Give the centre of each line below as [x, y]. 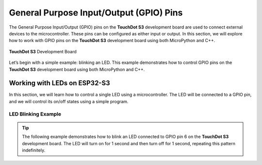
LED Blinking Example [35, 114]
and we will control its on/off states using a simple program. [69, 101]
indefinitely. [34, 150]
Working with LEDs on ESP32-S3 [59, 83]
